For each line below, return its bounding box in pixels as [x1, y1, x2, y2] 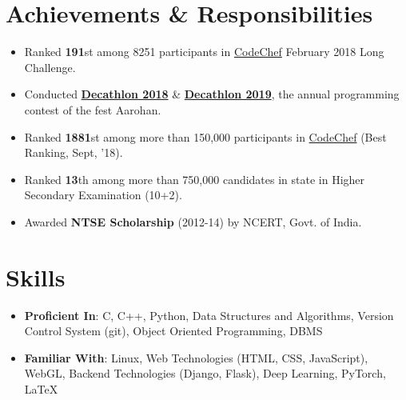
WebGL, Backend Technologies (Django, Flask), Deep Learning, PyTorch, [24, 365, 386, 382]
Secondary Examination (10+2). [24, 186, 182, 203]
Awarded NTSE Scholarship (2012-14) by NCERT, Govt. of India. [24, 213, 362, 230]
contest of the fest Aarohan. [24, 101, 161, 118]
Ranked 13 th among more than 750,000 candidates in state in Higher [24, 170, 365, 187]
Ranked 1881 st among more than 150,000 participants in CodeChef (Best [24, 128, 387, 145]
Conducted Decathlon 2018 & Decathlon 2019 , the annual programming [24, 86, 400, 102]
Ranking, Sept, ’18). [24, 144, 123, 161]
